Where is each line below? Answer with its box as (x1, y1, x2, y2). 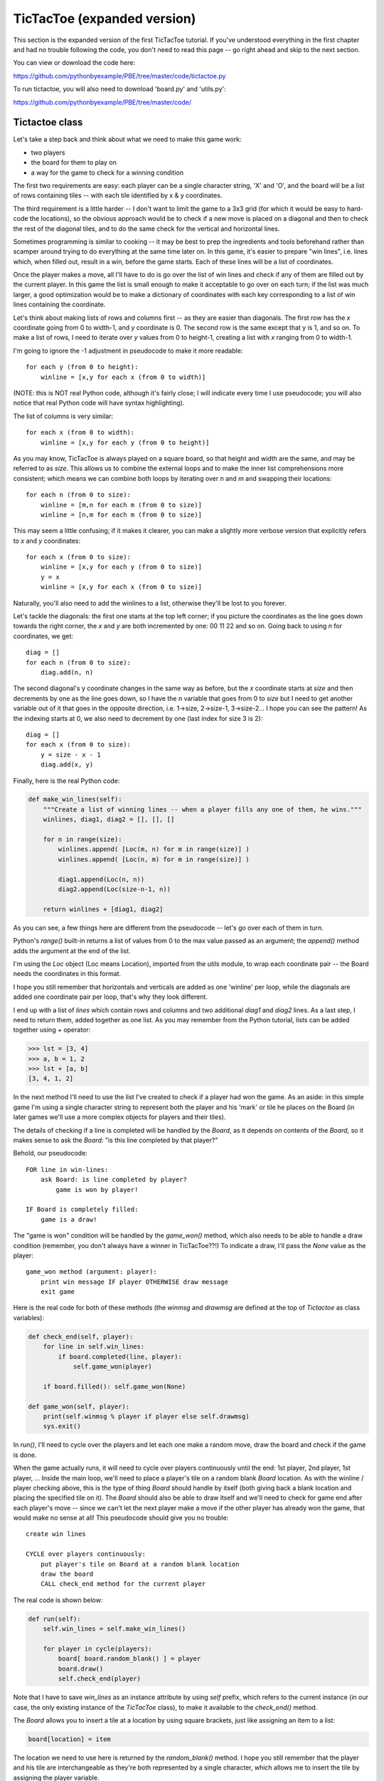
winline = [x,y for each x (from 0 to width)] (40, 373, 206, 381)
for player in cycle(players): (43, 1644, 152, 1653)
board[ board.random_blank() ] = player (58, 1655, 201, 1663)
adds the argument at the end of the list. (13, 946, 131, 955)
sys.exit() (43, 1422, 81, 1430)
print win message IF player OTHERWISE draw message (40, 1277, 229, 1286)
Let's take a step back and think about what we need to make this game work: (13, 135, 242, 144)
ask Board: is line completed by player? (40, 1175, 188, 1184)
